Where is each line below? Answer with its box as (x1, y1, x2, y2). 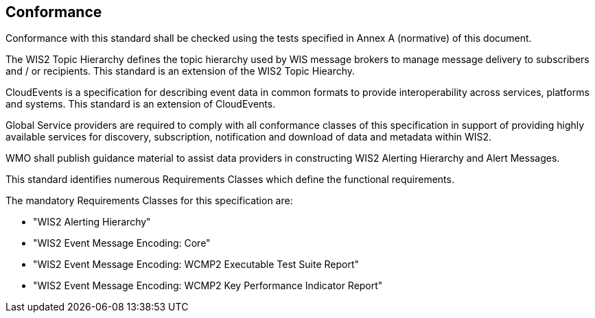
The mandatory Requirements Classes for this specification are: (5, 195, 293, 207)
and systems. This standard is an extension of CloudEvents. (5, 98, 276, 110)
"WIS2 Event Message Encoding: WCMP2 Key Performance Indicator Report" (33, 280, 383, 292)
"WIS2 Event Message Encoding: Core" (33, 237, 211, 249)
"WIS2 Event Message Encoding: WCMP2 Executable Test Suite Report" (33, 258, 360, 271)
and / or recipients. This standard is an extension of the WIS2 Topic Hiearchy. (5, 65, 355, 77)
